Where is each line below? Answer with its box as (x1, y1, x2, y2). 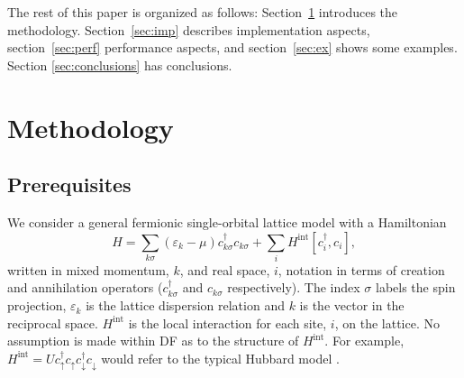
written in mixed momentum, (7, 260, 169, 279)
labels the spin (376, 278, 456, 297)
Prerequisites (7, 171, 132, 198)
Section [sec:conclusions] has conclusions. (7, 55, 232, 74)
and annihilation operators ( (7, 278, 163, 297)
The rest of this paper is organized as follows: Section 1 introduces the (7, 3, 398, 21)
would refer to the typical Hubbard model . (101, 348, 340, 367)
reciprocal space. (7, 313, 98, 332)
